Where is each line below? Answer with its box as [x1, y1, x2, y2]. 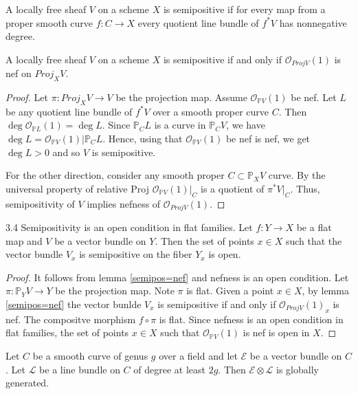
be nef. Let [291, 90, 337, 105]
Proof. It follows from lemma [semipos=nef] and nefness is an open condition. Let [5, 270, 349, 284]
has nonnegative [279, 15, 347, 30]
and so [52, 144, 80, 159]
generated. [5, 375, 49, 390]
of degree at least [133, 362, 205, 376]
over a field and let [159, 349, 238, 362]
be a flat [296, 220, 332, 234]
